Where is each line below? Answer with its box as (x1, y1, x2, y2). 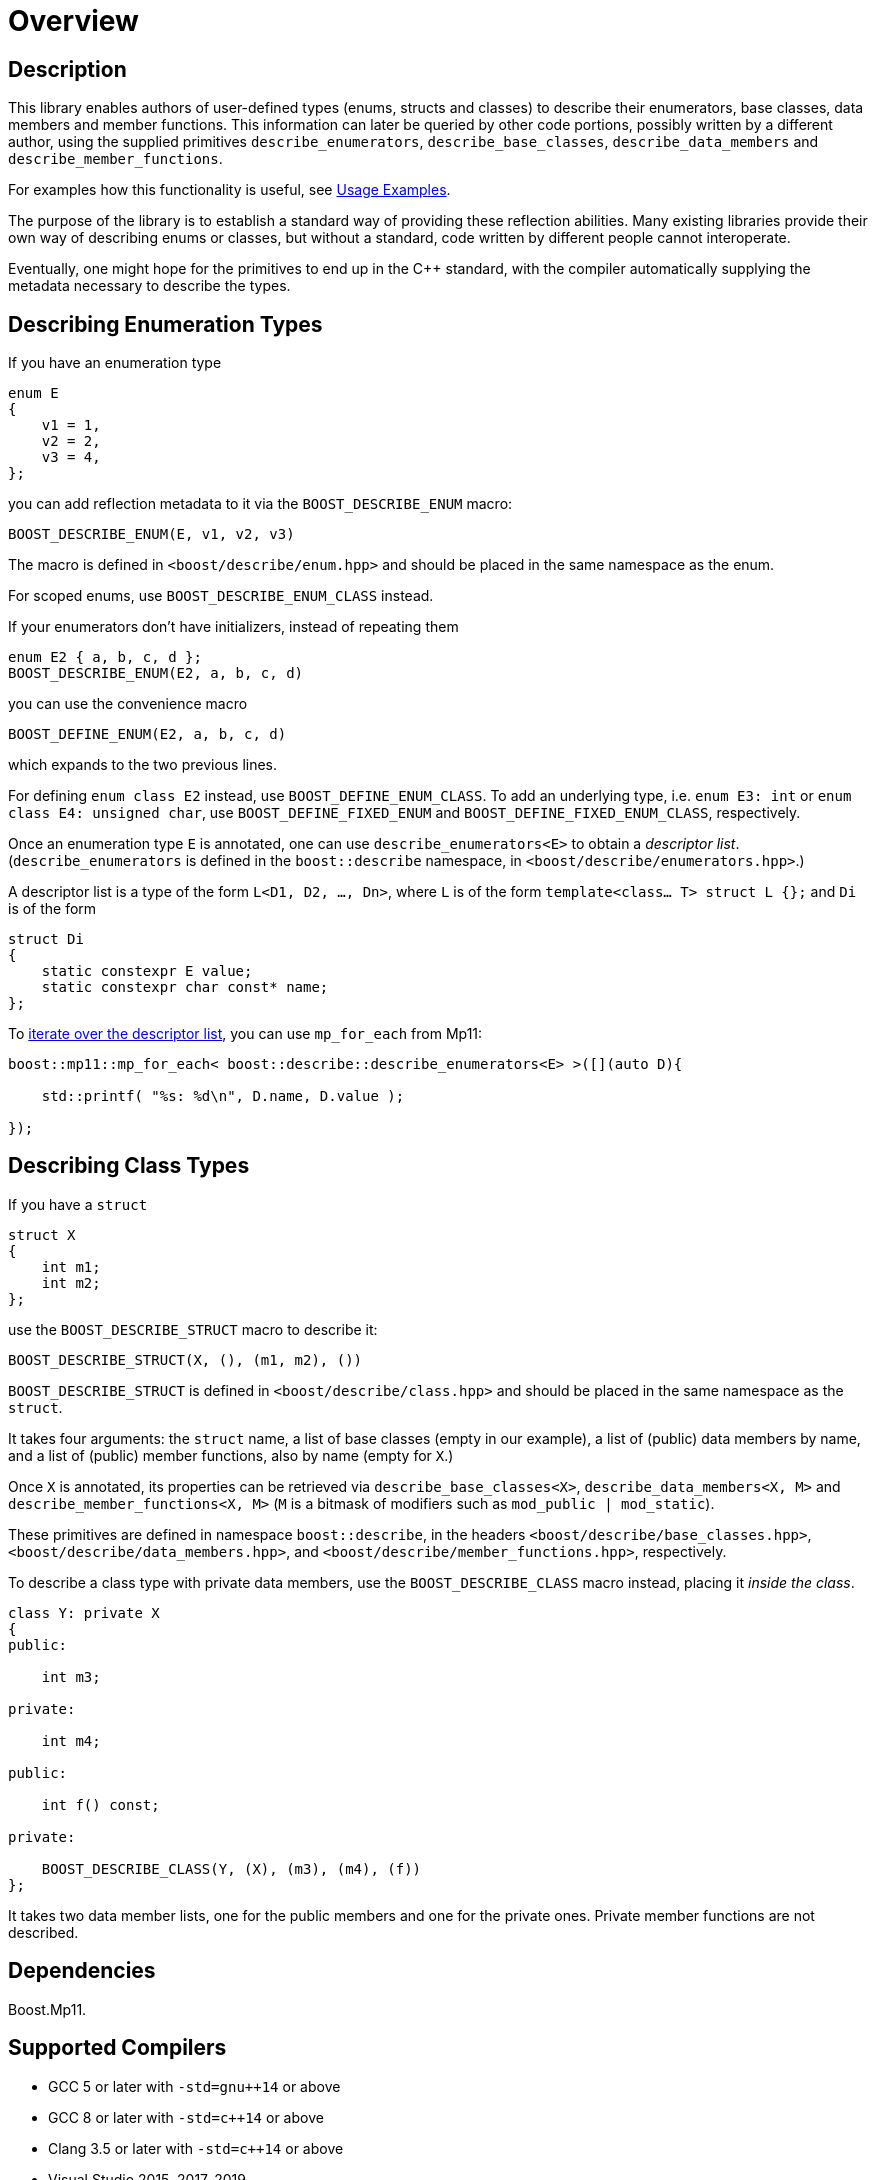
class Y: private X (8, 1604, 160, 1621)
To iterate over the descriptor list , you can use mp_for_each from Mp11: (8, 1025, 483, 1043)
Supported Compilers (8, 2035, 227, 2061)
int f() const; (41, 1796, 160, 1813)
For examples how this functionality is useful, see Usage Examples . (8, 181, 451, 199)
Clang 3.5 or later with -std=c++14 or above (48, 2139, 344, 2157)
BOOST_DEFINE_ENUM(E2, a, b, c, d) (8, 726, 287, 743)
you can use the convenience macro (8, 695, 248, 713)
